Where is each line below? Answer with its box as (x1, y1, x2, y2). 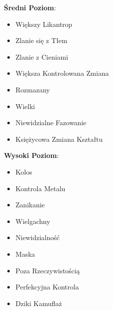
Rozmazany (15, 84, 50, 94)
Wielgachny (15, 216, 50, 226)
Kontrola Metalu (15, 183, 66, 193)
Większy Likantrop (15, 19, 72, 29)
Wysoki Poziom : (4, 150, 59, 160)
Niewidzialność (15, 232, 60, 243)
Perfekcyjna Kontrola (15, 282, 79, 292)
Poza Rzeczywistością (15, 265, 80, 275)
